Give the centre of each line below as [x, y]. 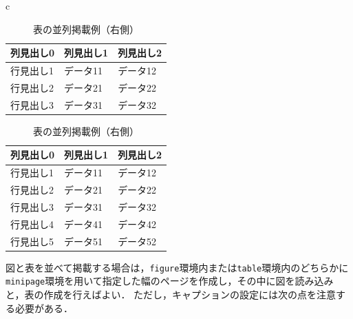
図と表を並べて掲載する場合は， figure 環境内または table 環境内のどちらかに [177, 267]
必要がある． [44, 308]
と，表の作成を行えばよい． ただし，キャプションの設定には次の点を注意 [171, 295]
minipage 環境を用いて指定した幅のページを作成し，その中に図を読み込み [170, 281]
